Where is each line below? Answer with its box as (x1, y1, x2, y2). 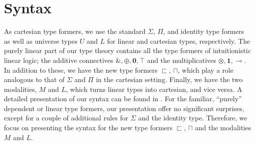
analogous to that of (4, 74, 65, 85)
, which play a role (177, 64, 233, 75)
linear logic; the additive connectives (4, 55, 113, 65)
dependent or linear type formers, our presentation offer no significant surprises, (4, 103, 244, 113)
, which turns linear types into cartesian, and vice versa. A (66, 84, 242, 94)
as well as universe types (4, 35, 78, 46)
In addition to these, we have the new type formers (4, 64, 158, 75)
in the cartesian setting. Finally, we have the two (96, 74, 243, 85)
